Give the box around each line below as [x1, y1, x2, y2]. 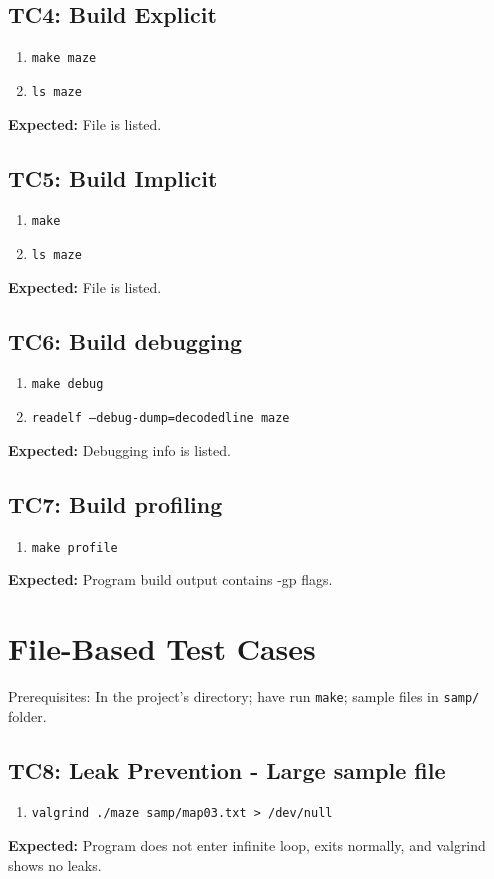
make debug [31, 377, 104, 392]
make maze [31, 51, 97, 66]
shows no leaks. [8, 854, 102, 875]
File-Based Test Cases [8, 627, 316, 668]
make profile [31, 540, 118, 555]
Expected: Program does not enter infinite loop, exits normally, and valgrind [8, 835, 486, 856]
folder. [8, 705, 47, 726]
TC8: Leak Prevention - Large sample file [8, 754, 446, 785]
